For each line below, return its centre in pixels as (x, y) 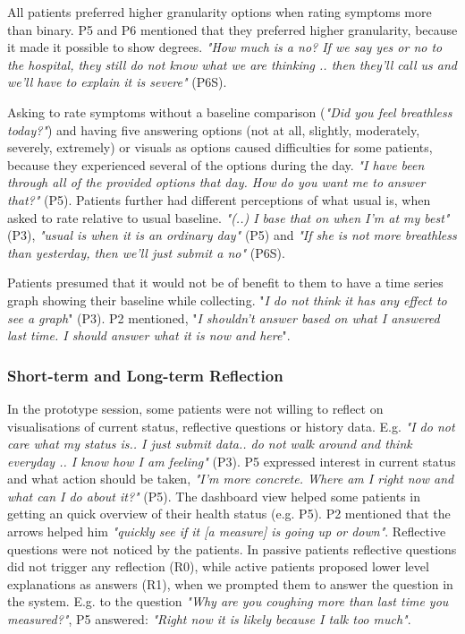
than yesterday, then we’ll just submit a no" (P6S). (146, 252)
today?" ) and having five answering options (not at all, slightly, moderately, (214, 129)
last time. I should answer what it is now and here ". (149, 335)
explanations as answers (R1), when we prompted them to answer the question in (230, 583)
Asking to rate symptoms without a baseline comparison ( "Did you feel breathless (230, 111)
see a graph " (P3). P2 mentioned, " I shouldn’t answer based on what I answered (224, 317)
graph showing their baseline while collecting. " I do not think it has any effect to (227, 300)
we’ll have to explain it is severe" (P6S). (117, 82)
